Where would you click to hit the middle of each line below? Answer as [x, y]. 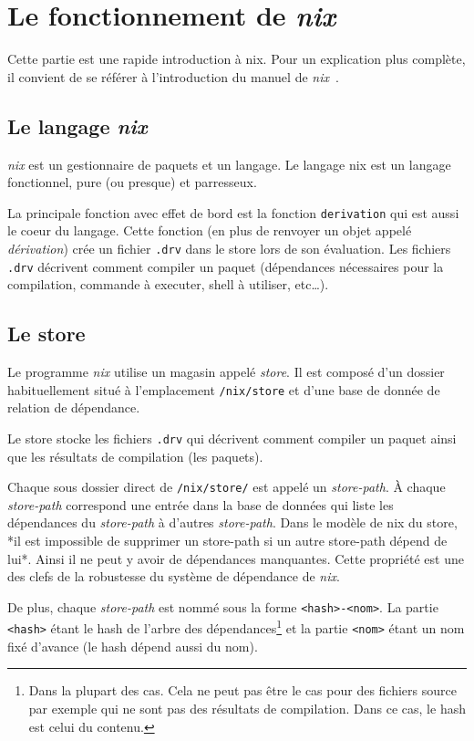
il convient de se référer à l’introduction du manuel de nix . [173, 76]
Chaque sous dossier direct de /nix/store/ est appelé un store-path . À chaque [227, 487]
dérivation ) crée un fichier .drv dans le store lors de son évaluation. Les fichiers [229, 248]
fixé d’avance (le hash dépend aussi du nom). [133, 646]
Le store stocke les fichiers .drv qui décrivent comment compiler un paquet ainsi [232, 438]
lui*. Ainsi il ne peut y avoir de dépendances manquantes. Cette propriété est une [236, 558]
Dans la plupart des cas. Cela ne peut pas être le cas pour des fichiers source [242, 690]
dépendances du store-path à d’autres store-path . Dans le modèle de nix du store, [232, 522]
